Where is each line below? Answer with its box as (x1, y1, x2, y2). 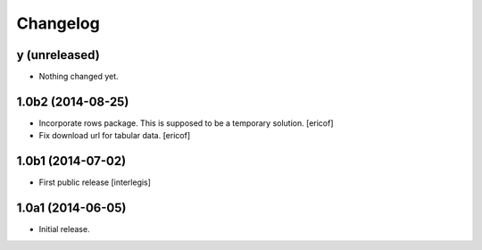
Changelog (16, 13, 100, 33)
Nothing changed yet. (38, 71, 120, 82)
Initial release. (38, 224, 90, 235)
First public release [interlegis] (38, 177, 152, 187)
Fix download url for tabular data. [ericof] (38, 130, 191, 141)
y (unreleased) (16, 47, 100, 62)
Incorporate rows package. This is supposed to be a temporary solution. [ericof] (38, 117, 334, 129)
